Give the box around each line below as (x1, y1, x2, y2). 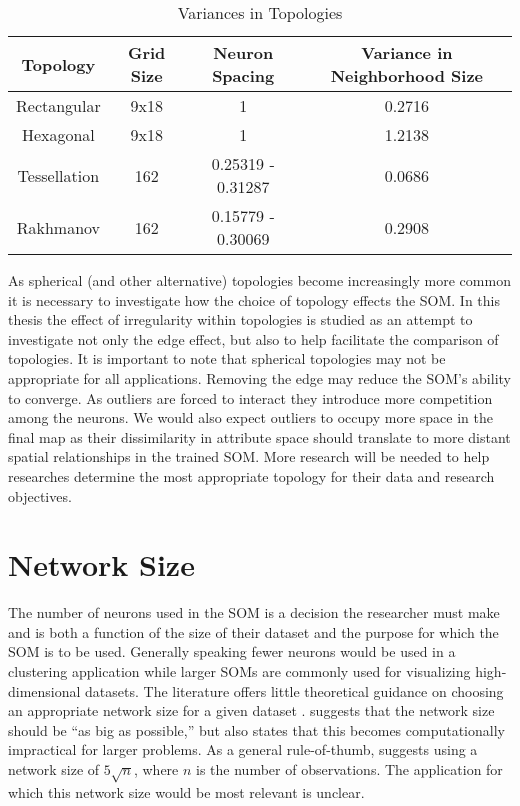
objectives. (8, 485, 72, 506)
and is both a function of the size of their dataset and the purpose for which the (8, 621, 499, 642)
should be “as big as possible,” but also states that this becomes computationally (8, 719, 505, 740)
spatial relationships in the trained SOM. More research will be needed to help (8, 446, 490, 467)
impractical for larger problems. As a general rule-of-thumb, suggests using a (8, 739, 478, 760)
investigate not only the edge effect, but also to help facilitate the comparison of (8, 328, 499, 349)
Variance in (361, 41, 453, 64)
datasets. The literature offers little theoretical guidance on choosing (85, 680, 504, 701)
